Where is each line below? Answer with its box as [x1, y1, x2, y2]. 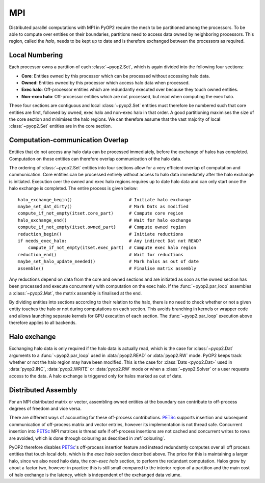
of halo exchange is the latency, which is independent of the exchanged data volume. [9, 472, 182, 478]
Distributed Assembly [9, 386, 78, 394]
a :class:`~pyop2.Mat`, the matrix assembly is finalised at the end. [9, 290, 142, 296]
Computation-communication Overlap [9, 136, 129, 144]
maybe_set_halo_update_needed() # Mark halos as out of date [18, 259, 199, 265]
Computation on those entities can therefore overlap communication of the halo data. [9, 156, 182, 161]
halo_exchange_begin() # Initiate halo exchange [18, 197, 191, 202]
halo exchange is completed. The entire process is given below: [9, 186, 138, 191]
